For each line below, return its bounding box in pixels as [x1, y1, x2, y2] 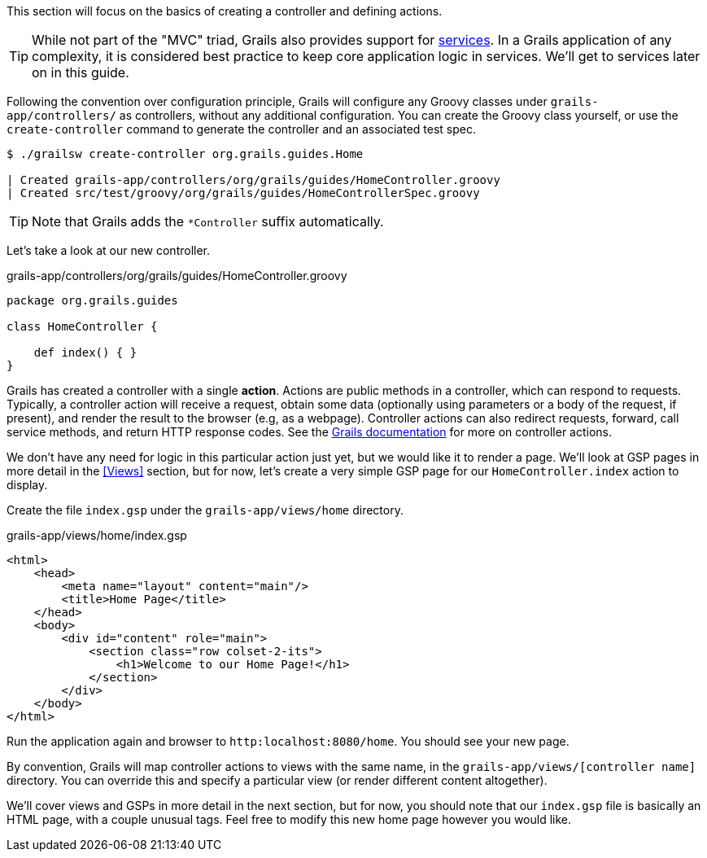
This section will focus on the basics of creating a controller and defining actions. [7, 4, 443, 18]
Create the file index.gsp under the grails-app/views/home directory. [7, 503, 404, 517]
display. [7, 478, 48, 492]
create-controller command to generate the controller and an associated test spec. [7, 122, 476, 136]
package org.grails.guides [7, 294, 178, 307]
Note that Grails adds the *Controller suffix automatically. [32, 213, 384, 230]
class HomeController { [7, 320, 158, 333]
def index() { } [33, 346, 137, 359]
